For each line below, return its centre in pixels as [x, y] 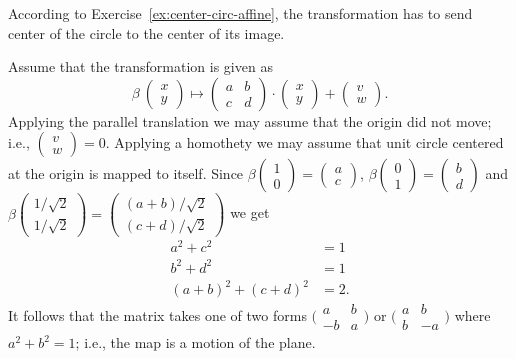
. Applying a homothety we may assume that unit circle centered [304, 142]
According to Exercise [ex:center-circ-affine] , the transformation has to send [240, 13]
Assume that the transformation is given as [140, 66]
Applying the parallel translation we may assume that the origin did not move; [250, 120]
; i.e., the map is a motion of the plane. [195, 342]
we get [250, 212]
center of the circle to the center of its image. [146, 32]
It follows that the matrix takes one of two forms [157, 314]
